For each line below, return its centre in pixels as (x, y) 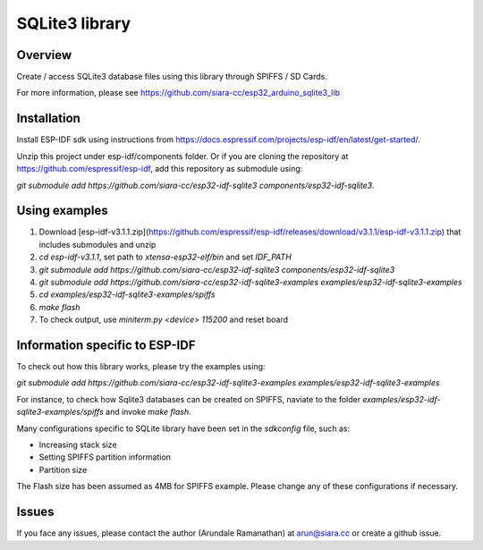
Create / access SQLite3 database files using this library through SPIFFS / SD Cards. (172, 77)
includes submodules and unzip (97, 244)
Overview (44, 55)
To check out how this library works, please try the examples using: (141, 367)
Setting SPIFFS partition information (105, 457)
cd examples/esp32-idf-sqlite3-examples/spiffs (127, 294)
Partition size (63, 470)
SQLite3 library (74, 23)
